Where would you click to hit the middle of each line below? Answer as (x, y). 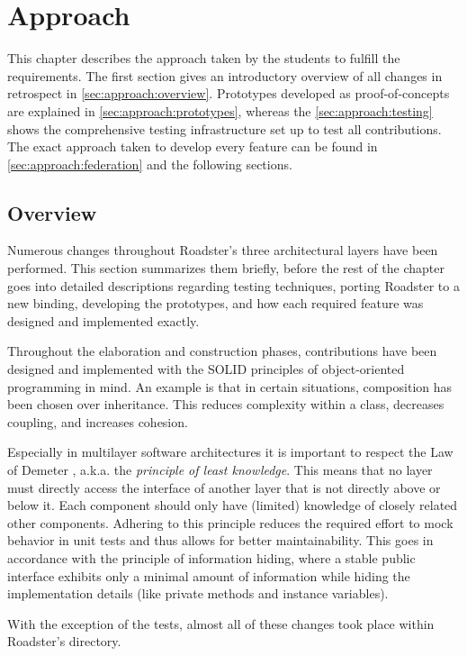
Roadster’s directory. (64, 641)
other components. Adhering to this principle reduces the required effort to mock (230, 522)
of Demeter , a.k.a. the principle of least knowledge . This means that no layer (220, 470)
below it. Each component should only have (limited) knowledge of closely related (233, 505)
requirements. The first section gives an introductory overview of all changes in (225, 75)
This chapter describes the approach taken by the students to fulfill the (204, 58)
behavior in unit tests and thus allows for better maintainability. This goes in (220, 540)
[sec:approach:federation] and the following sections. (150, 164)
